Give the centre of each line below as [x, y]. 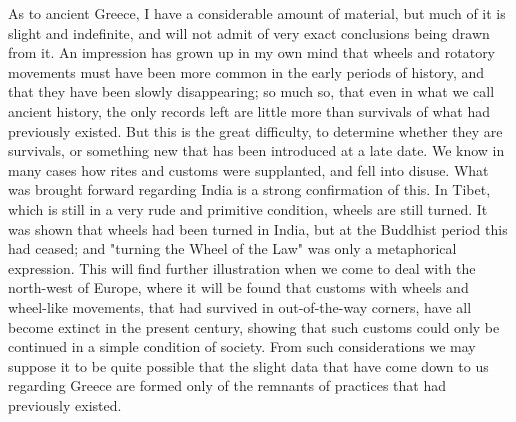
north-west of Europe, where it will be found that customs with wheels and [238, 287]
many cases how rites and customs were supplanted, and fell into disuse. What [248, 169]
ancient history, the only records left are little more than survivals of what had [249, 110]
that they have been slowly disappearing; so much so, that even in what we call [251, 91]
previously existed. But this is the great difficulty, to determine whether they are [255, 130]
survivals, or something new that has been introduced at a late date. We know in [256, 150]
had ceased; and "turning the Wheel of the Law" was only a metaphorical [232, 248]
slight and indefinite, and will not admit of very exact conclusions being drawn [249, 32]
